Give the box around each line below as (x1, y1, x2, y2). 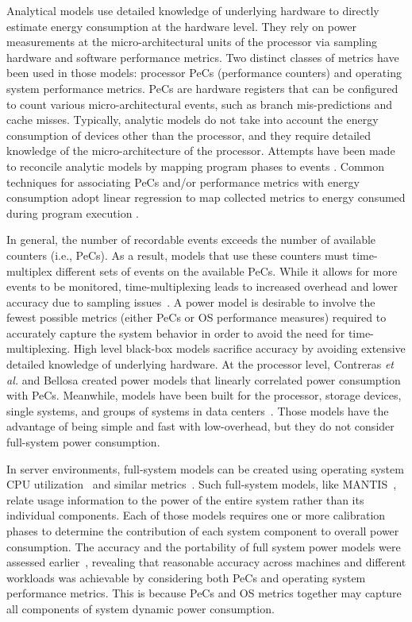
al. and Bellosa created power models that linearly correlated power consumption (6, 371, 401, 388)
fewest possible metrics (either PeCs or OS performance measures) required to (6, 309, 387, 326)
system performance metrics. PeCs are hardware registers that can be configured (6, 79, 399, 96)
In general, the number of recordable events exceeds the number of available (6, 231, 376, 248)
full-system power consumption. (6, 434, 160, 450)
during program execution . (6, 204, 139, 221)
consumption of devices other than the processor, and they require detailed (6, 126, 372, 143)
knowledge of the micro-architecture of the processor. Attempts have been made (6, 142, 395, 159)
